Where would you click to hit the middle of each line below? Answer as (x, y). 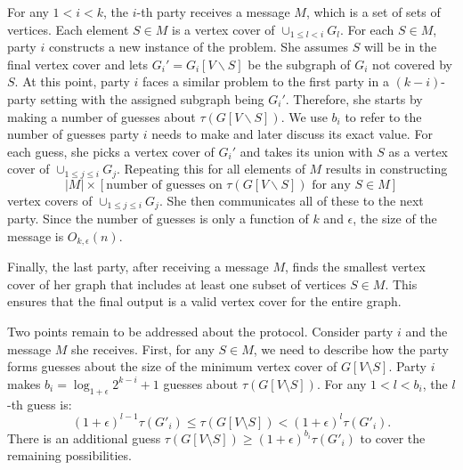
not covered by (412, 64)
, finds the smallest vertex (355, 267)
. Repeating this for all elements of (211, 169)
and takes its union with (306, 151)
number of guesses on (164, 185)
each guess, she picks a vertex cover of (111, 151)
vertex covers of (50, 200)
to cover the (393, 438)
